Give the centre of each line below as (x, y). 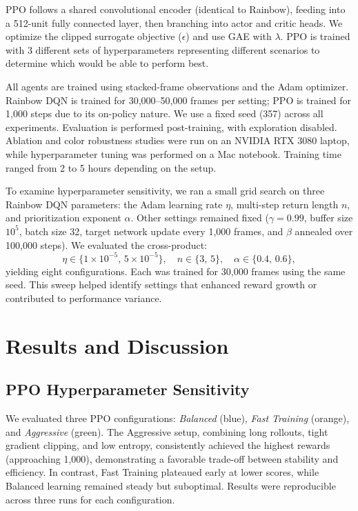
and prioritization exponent (63, 218)
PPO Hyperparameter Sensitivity (128, 389)
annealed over (324, 231)
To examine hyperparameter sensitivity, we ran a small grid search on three (165, 191)
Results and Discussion (117, 345)
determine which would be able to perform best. (107, 63)
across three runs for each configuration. (90, 499)
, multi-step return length (285, 204)
